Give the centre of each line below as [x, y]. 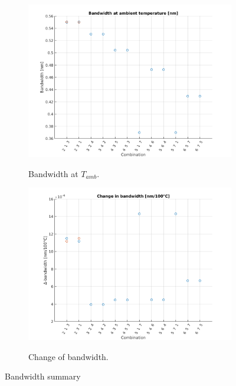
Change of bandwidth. [68, 356]
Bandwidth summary [43, 376]
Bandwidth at [53, 173]
